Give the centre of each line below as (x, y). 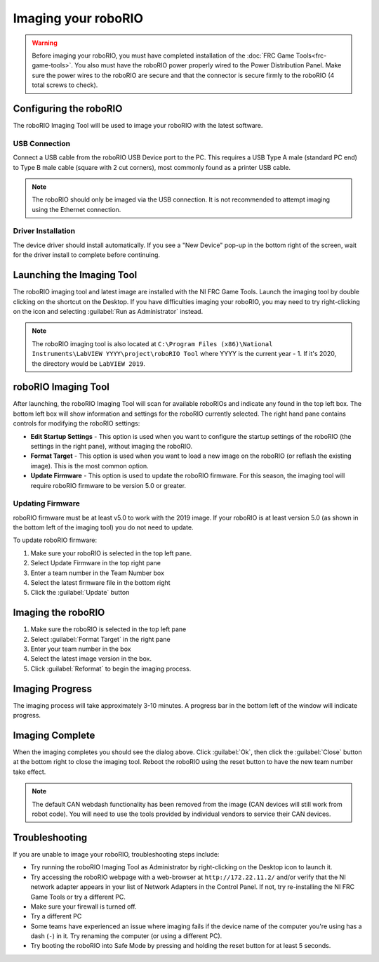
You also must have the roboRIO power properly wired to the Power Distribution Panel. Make (208, 65)
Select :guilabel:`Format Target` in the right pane (101, 639)
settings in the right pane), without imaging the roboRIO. (112, 446)
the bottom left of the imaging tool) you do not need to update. (103, 527)
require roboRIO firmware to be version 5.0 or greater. (108, 485)
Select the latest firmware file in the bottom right (101, 583)
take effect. (29, 772)
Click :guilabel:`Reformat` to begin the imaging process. (111, 668)
